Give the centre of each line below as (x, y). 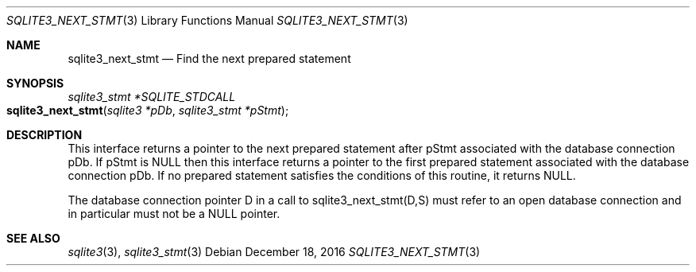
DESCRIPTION (44, 135)
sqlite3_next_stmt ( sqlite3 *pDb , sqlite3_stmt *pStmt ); (148, 110)
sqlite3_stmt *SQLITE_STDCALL (152, 97)
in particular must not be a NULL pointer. (174, 214)
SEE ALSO (33, 238)
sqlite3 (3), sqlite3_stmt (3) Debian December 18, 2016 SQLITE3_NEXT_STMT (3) (274, 252)
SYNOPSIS (35, 83)
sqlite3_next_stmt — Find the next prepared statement (209, 58)
